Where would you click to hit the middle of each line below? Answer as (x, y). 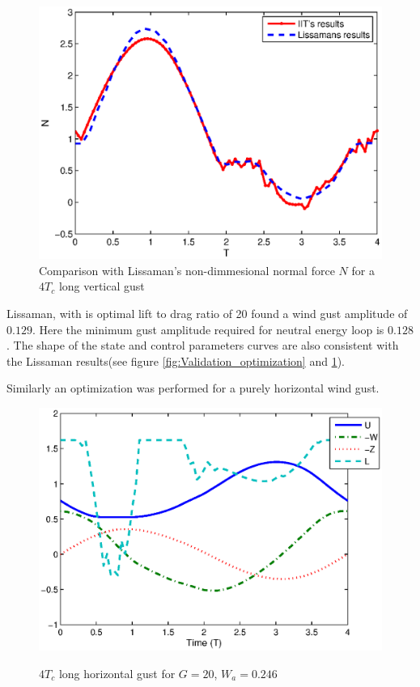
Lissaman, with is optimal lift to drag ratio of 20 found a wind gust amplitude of (207, 313)
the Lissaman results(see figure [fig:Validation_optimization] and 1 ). (176, 360)
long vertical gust (102, 286)
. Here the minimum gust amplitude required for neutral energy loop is (208, 329)
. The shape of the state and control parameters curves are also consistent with (203, 345)
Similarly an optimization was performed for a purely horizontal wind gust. (193, 388)
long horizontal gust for (117, 673)
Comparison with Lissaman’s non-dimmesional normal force (187, 270)
